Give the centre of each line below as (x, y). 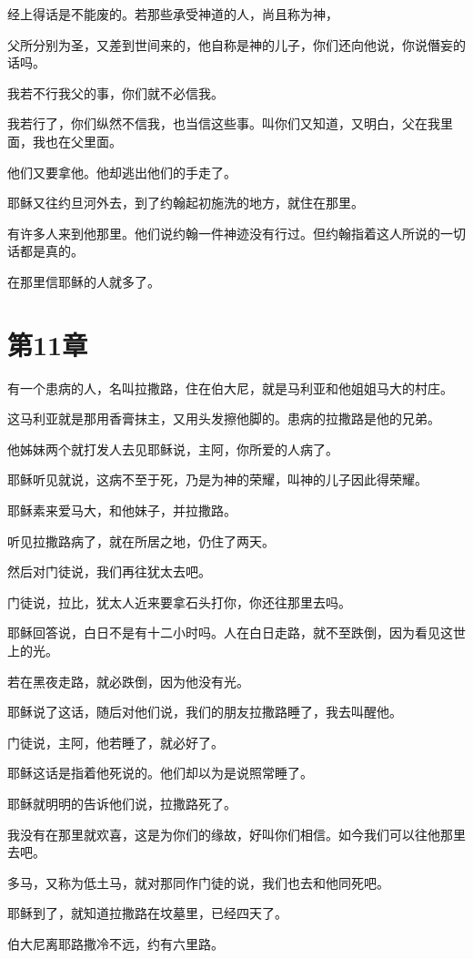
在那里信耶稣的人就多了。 (84, 281)
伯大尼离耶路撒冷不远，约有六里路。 (116, 943)
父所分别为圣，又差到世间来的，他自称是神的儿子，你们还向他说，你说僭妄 (230, 44)
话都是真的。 (45, 251)
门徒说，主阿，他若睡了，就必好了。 (116, 742)
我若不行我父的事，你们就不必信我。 (116, 92)
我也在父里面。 (77, 141)
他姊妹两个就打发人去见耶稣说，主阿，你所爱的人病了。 (173, 449)
